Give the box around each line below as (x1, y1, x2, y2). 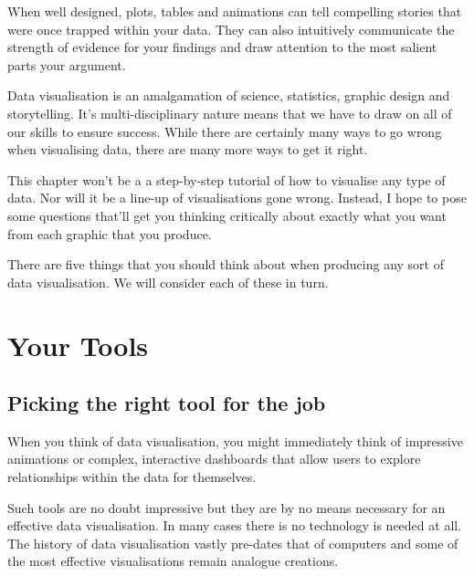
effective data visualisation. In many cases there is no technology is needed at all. (7, 516, 462, 535)
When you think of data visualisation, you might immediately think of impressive (7, 431, 463, 450)
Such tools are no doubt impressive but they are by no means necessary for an (7, 497, 446, 517)
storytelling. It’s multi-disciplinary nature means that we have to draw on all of (7, 103, 452, 122)
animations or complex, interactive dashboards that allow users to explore (7, 449, 421, 468)
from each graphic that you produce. (7, 224, 212, 243)
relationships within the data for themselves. (7, 467, 257, 487)
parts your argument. (7, 55, 126, 74)
